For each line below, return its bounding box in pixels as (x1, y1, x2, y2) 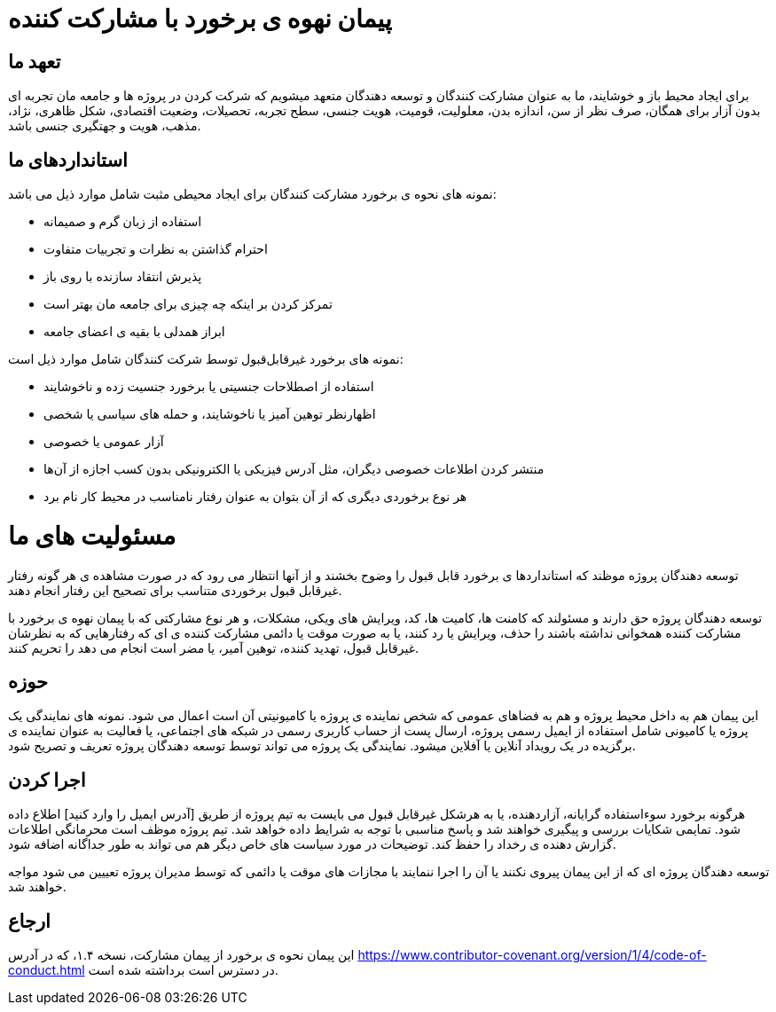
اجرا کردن (8, 768, 86, 791)
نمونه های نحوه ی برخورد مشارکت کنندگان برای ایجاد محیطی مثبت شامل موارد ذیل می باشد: (8, 186, 497, 202)
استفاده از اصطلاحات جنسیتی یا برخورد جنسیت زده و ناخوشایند (43, 379, 374, 395)
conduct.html (8, 962, 85, 978)
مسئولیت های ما (8, 520, 176, 551)
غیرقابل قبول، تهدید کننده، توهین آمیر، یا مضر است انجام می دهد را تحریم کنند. (8, 639, 419, 655)
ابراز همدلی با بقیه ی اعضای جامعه (43, 324, 225, 340)
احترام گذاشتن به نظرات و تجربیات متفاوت (43, 241, 268, 257)
